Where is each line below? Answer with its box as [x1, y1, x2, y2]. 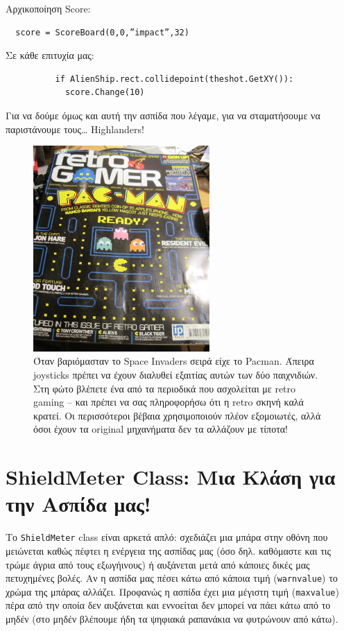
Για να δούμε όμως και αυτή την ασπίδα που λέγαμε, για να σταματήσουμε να [6, 107, 320, 122]
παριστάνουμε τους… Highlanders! [6, 121, 144, 136]
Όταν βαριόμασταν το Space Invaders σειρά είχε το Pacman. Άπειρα [33, 354, 314, 368]
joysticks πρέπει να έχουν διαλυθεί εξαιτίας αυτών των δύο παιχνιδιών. [33, 368, 318, 382]
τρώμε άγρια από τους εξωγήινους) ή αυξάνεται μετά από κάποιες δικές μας [6, 557, 310, 571]
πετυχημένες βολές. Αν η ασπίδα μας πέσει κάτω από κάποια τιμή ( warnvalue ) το [6, 571, 338, 585]
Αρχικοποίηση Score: [6, 1, 91, 15]
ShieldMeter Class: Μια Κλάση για [6, 463, 336, 491]
